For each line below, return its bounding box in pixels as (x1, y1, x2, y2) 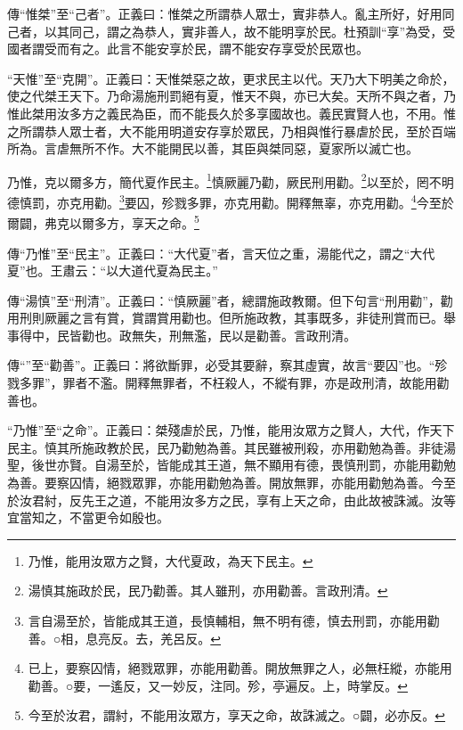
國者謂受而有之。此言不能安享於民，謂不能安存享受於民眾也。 (7, 39, 369, 58)
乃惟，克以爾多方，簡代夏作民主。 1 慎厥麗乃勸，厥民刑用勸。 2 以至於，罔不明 (7, 169, 454, 191)
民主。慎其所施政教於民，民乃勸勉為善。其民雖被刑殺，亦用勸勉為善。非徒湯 (7, 438, 456, 456)
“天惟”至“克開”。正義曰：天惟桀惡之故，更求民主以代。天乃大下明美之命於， (7, 69, 455, 87)
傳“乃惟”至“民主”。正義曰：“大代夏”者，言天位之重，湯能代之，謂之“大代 (7, 243, 435, 262)
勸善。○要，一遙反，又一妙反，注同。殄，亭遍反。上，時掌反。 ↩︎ (28, 676, 408, 694)
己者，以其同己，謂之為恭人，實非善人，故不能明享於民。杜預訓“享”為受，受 (7, 21, 456, 40)
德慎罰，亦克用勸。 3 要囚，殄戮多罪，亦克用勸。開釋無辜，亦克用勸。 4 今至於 (7, 191, 454, 211)
